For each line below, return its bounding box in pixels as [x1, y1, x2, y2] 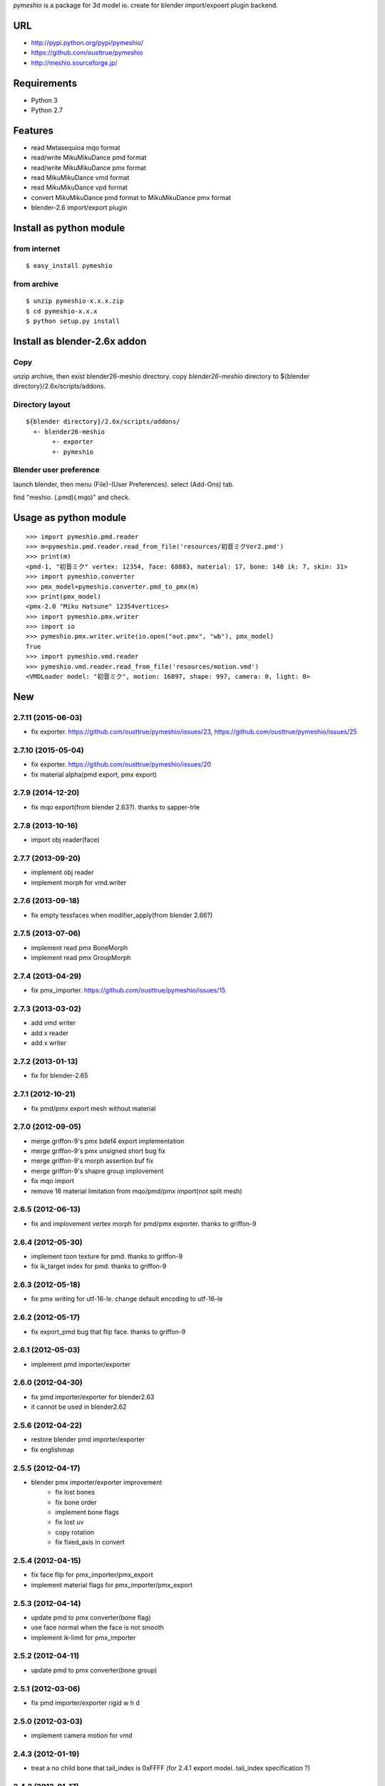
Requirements [13, 77, 78, 89]
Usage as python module [13, 512, 127, 524]
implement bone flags [55, 1508, 119, 1517]
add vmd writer [31, 1019, 76, 1027]
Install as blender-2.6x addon [13, 335, 147, 347]
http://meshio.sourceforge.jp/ [31, 58, 118, 67]
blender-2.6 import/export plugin [31, 204, 128, 212]
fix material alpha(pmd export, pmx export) [31, 770, 157, 779]
